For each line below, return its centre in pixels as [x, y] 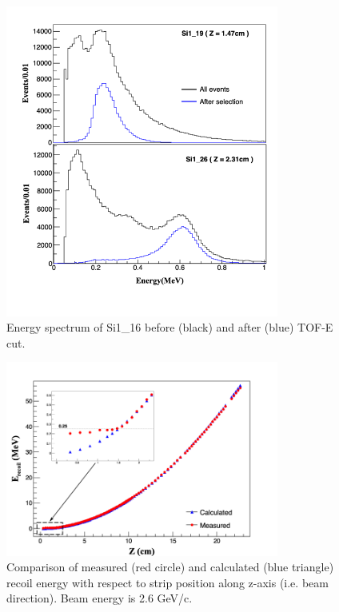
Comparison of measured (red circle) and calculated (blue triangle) [170, 567]
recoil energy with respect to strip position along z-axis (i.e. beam [168, 582]
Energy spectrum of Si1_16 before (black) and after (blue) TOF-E [170, 327]
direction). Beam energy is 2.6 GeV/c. [100, 598]
